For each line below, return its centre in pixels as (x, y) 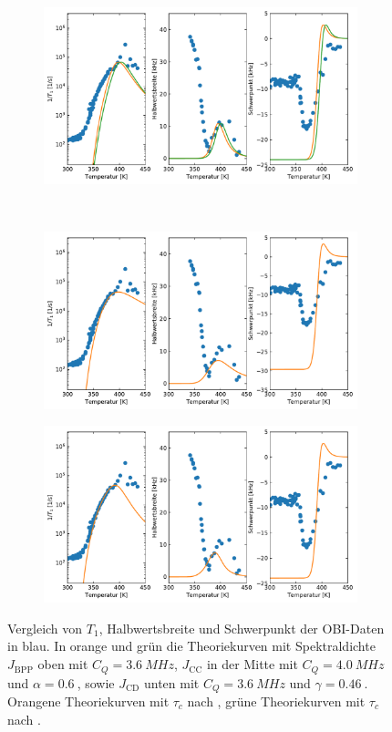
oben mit (63, 664)
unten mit (171, 682)
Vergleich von (45, 628)
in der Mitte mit (252, 664)
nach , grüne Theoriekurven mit (276, 701)
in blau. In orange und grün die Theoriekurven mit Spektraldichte (191, 646)
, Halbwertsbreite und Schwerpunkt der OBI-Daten (242, 628)
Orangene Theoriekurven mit (88, 701)
